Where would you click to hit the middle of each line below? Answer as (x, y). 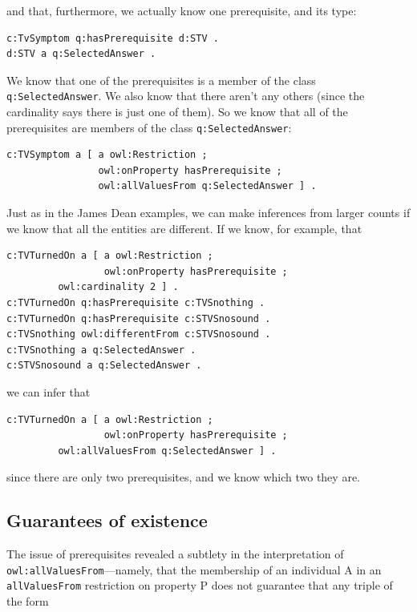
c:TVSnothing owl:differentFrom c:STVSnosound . (139, 334)
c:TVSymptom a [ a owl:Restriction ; (107, 155)
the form (28, 601)
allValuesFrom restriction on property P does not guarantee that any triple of (200, 585)
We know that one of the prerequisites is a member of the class (161, 80)
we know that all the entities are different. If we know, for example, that (184, 228)
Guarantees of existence (107, 520)
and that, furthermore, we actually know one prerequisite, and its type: (182, 10)
